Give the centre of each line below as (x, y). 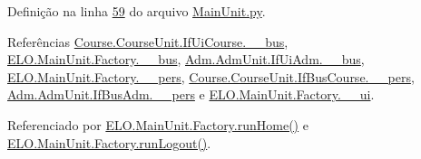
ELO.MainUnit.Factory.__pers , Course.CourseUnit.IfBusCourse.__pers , (211, 76)
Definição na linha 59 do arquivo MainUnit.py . (137, 11)
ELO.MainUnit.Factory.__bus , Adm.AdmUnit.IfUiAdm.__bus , (186, 59)
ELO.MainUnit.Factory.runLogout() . (109, 142)
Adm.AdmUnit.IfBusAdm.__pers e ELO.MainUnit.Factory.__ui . (191, 94)
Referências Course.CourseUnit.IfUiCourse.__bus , (148, 41)
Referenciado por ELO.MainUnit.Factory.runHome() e (158, 124)
